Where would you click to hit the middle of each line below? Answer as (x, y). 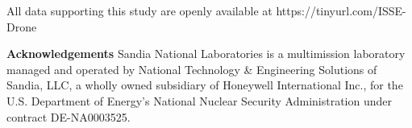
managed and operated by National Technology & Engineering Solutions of (192, 69)
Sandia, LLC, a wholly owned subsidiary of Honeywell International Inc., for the (205, 85)
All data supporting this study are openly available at (139, 10)
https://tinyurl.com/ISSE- (341, 10)
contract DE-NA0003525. (69, 116)
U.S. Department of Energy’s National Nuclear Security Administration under (200, 100)
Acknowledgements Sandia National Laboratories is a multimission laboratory (206, 54)
